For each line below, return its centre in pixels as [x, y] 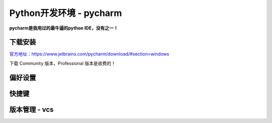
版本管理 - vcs [31, 109]
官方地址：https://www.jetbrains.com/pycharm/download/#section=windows [89, 54]
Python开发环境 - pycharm [66, 13]
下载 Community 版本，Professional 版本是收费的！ [62, 63]
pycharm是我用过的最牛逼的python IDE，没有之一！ [64, 28]
